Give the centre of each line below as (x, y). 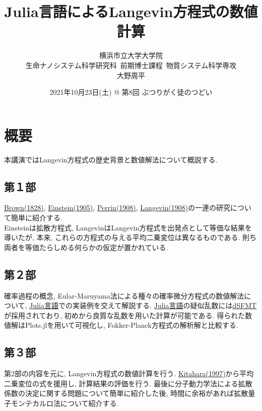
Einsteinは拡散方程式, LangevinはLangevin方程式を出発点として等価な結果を (128, 227)
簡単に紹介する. (37, 218)
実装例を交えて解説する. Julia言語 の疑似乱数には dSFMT (165, 305)
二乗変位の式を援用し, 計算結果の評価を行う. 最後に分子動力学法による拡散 (128, 383)
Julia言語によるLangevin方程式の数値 (131, 11)
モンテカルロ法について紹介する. (65, 403)
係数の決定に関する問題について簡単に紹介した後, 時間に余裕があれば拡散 (126, 393)
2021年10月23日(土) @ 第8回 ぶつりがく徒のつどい (131, 92)
